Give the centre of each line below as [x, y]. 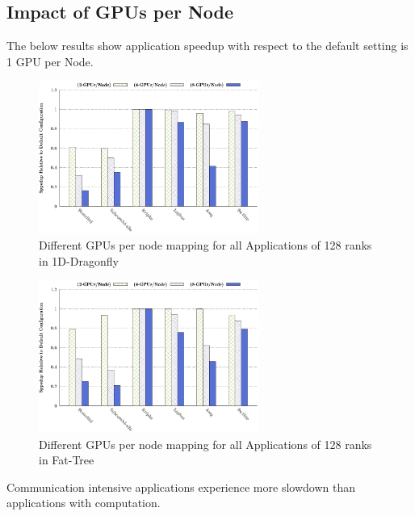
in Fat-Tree [67, 460]
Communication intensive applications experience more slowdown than [181, 487]
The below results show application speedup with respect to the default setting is [207, 46]
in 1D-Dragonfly [79, 260]
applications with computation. [84, 503]
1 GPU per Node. [50, 61]
